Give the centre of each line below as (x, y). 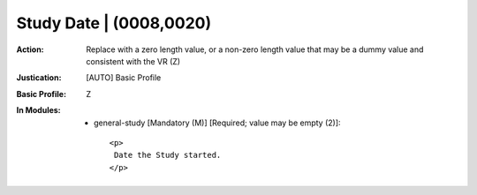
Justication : (39, 78)
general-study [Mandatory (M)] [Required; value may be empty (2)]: (217, 123)
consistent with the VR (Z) (133, 61)
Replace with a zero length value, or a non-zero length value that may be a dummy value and (255, 49)
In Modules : (38, 110)
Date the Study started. (167, 155)
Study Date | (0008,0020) (114, 23)
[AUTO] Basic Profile (124, 78)
